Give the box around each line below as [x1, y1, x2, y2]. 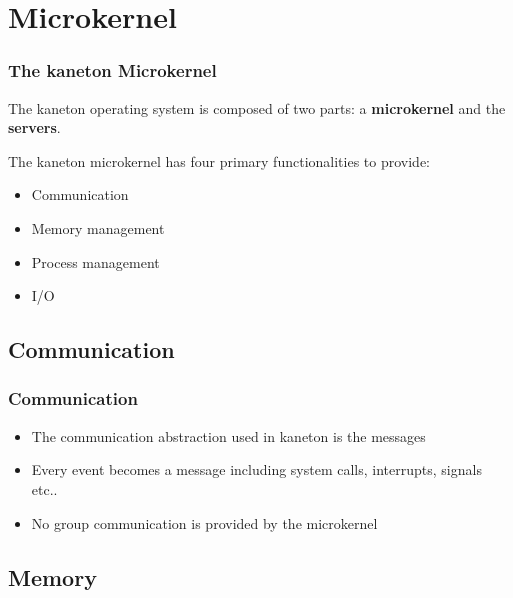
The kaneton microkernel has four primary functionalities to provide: [8, 150, 430, 171]
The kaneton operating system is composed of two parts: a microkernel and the [8, 97, 506, 118]
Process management [31, 251, 160, 272]
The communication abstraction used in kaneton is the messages [31, 425, 426, 446]
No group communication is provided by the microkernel [31, 512, 378, 533]
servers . [8, 117, 61, 138]
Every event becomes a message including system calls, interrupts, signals [31, 459, 482, 480]
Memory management [31, 217, 165, 238]
